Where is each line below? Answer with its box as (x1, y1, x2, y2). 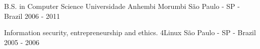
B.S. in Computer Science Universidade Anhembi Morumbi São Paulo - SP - (4, 1, 240, 11)
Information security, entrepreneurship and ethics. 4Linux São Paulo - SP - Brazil (4, 27, 256, 38)
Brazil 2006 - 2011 (4, 10, 60, 21)
